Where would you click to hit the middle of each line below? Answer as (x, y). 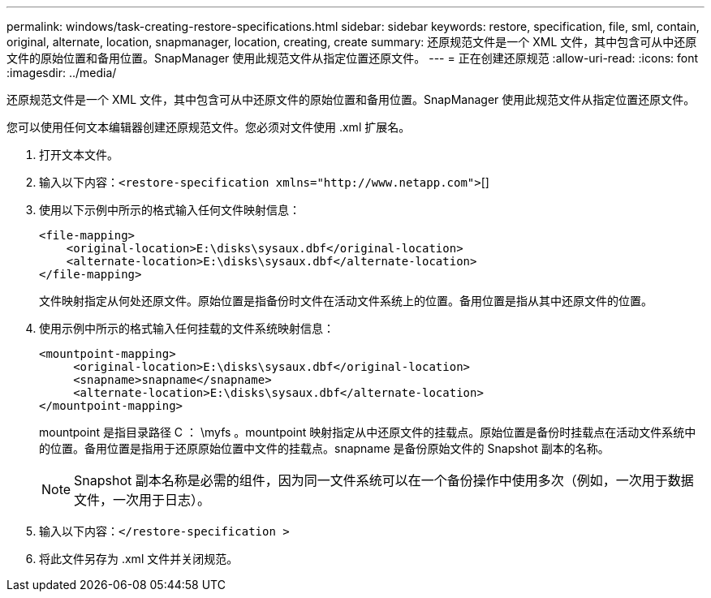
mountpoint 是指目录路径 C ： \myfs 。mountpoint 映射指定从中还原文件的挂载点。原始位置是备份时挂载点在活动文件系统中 (368, 432)
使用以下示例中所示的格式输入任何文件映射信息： (170, 210)
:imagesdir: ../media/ (62, 73)
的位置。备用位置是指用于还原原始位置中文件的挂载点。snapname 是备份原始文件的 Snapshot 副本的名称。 (324, 448)
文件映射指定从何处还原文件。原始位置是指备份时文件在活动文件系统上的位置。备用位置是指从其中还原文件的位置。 (346, 301)
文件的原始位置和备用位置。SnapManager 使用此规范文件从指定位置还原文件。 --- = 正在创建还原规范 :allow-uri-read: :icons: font (353, 58)
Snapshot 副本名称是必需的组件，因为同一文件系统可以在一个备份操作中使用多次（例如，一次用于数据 (384, 480)
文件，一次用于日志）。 (142, 500)
